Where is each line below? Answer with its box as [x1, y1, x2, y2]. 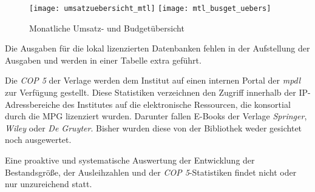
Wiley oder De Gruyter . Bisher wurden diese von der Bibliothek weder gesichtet [5, 121, 302, 134]
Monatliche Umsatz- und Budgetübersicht [29, 21, 185, 34]
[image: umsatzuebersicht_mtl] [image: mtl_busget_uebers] [29, 4, 271, 13]
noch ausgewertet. [5, 133, 72, 146]
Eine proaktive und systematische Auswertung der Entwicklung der [5, 154, 255, 166]
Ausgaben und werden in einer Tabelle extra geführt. [5, 53, 202, 66]
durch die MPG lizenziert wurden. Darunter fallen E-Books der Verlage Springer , [5, 110, 307, 122]
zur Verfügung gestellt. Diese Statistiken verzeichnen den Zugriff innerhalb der [5, 86, 296, 99]
